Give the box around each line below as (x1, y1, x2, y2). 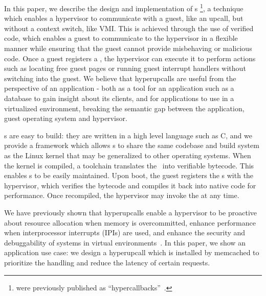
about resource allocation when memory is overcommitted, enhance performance (4, 217, 256, 228)
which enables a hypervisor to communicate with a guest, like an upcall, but (4, 13, 243, 23)
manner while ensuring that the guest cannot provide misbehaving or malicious (4, 43, 252, 54)
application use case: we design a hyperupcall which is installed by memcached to (4, 247, 259, 258)
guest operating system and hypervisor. (4, 113, 127, 124)
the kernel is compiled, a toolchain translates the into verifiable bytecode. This (4, 160, 254, 170)
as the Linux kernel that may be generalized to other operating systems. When (4, 150, 251, 160)
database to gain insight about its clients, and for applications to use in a (4, 93, 234, 103)
